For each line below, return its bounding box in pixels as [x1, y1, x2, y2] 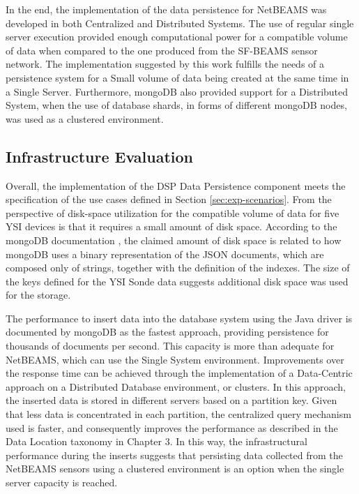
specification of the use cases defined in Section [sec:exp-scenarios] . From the [6, 192, 332, 207]
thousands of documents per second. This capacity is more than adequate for [6, 338, 335, 353]
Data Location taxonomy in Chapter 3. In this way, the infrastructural [6, 434, 307, 449]
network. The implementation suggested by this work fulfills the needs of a [6, 57, 325, 71]
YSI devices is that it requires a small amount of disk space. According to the [6, 219, 337, 234]
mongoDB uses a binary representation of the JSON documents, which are [6, 246, 324, 261]
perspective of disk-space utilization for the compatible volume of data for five [6, 205, 339, 220]
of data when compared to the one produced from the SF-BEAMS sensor [6, 43, 318, 57]
